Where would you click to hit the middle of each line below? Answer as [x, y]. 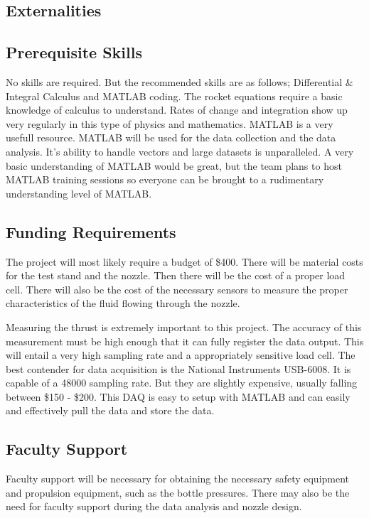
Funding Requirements [91, 231]
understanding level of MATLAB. [79, 193]
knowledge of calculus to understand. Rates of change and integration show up [177, 110]
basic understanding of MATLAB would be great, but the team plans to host [174, 165]
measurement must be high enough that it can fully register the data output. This [185, 341]
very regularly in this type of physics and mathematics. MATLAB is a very [170, 123]
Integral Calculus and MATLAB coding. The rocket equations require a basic [174, 96]
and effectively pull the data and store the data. [110, 410]
